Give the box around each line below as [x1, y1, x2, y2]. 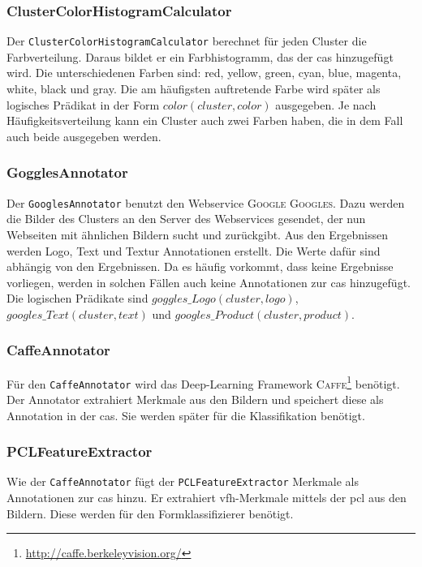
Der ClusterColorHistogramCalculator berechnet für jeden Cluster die [6, 32, 367, 49]
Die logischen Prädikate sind [6, 290, 149, 307]
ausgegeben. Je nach [275, 96, 377, 113]
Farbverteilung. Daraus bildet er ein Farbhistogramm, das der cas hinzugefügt [6, 48, 394, 65]
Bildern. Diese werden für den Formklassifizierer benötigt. [6, 505, 294, 522]
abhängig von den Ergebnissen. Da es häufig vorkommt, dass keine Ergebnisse [6, 258, 394, 275]
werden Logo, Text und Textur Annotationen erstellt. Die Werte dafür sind [6, 242, 381, 259]
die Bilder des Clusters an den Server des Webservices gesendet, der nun [6, 210, 366, 227]
